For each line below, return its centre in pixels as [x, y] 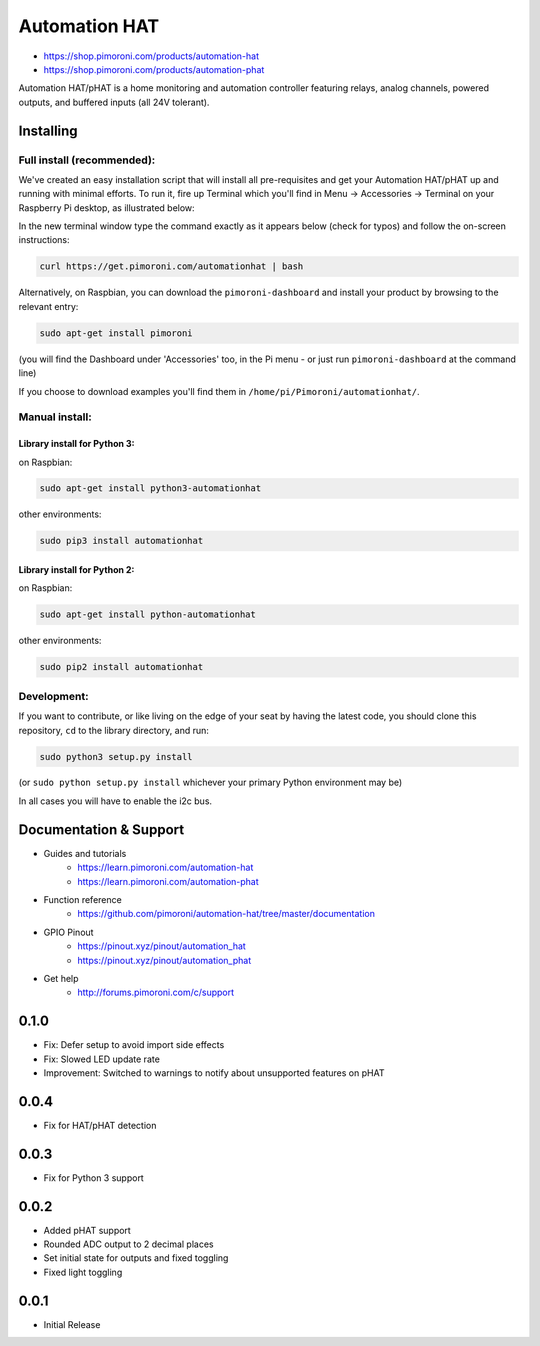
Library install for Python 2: [76, 570]
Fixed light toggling [83, 1272]
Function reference [82, 899]
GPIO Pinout [68, 932]
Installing [48, 130]
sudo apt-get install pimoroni [116, 333]
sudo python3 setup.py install [116, 756]
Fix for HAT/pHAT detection [100, 1125]
